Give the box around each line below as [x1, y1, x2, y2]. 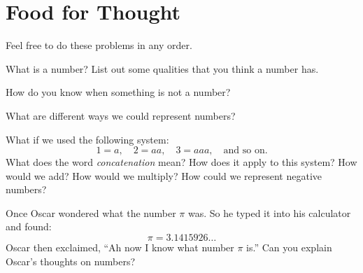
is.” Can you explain [246, 240, 332, 255]
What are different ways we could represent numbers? [6, 108, 236, 122]
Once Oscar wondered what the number [6, 205, 176, 220]
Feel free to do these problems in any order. [6, 38, 192, 52]
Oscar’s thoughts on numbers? [6, 253, 136, 268]
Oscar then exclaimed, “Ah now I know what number [6, 240, 234, 255]
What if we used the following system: [6, 132, 169, 146]
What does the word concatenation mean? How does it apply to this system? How [6, 155, 357, 169]
